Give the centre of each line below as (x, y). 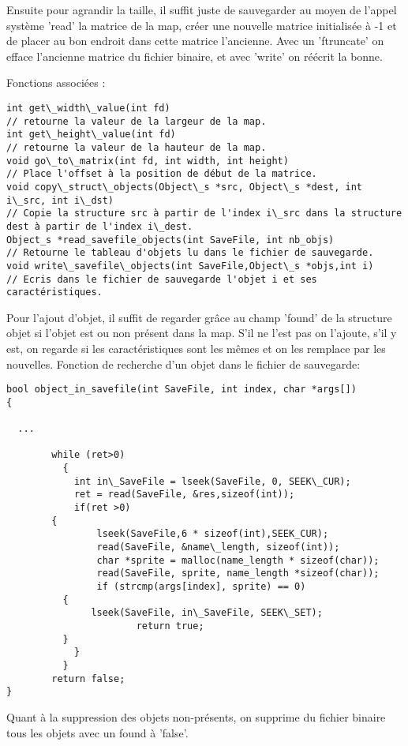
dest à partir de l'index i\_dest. (100, 226)
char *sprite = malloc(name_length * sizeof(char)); (238, 560)
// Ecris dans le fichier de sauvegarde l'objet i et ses (162, 279)
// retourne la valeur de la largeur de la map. (137, 121)
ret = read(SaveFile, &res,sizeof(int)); (184, 495)
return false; (88, 679)
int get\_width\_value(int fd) (88, 108)
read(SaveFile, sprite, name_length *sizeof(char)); (238, 574)
